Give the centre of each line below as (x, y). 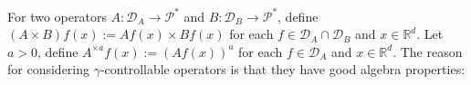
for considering (49, 69)
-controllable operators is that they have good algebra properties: (283, 69)
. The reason (428, 51)
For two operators (57, 16)
